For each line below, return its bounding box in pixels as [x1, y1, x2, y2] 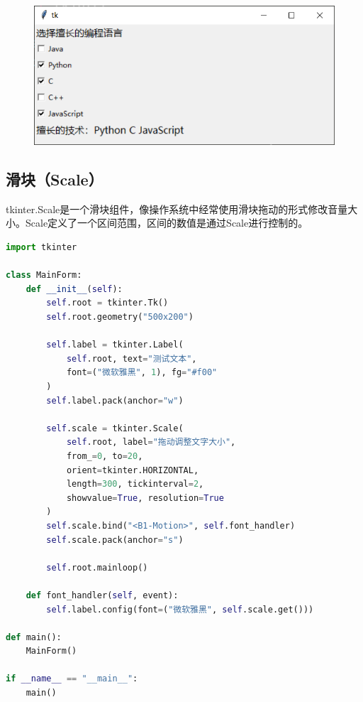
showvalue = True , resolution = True [66, 492, 224, 503]
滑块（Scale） [6, 168, 104, 190]
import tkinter [6, 242, 77, 253]
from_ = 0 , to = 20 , [66, 450, 143, 461]
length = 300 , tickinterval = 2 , [66, 479, 204, 490]
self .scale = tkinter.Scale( [46, 423, 184, 433]
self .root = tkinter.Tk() [46, 298, 169, 308]
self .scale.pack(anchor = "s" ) [46, 534, 184, 545]
